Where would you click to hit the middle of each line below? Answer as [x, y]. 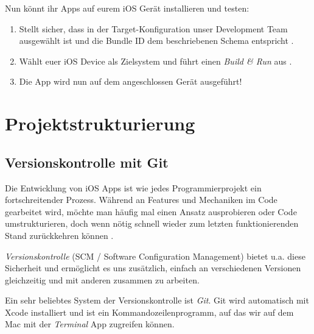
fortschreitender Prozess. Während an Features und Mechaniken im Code [141, 200]
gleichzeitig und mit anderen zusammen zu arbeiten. [102, 279]
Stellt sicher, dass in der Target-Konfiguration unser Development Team [153, 28]
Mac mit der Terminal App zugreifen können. [90, 324]
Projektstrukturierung [100, 123]
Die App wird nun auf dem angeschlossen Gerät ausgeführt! [131, 81]
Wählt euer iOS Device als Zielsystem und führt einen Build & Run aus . [155, 61]
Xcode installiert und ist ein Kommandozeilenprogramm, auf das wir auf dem [149, 312]
